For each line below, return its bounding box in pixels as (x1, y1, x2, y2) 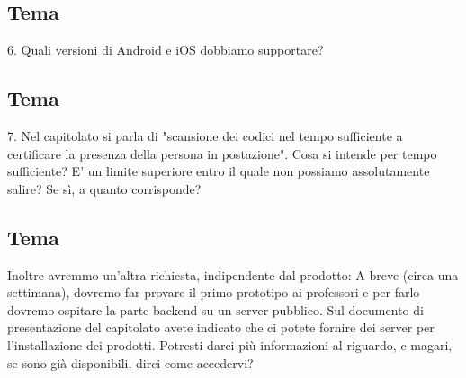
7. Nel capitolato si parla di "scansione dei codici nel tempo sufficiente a (7, 127, 403, 145)
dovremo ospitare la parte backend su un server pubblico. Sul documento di (7, 300, 424, 319)
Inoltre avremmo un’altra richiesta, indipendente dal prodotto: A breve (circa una (7, 265, 459, 284)
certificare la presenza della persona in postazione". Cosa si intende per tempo (7, 144, 437, 163)
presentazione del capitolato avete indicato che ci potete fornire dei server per (7, 318, 435, 337)
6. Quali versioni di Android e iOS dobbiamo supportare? (7, 40, 324, 59)
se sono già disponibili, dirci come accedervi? (7, 353, 254, 372)
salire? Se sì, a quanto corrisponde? (7, 179, 202, 198)
